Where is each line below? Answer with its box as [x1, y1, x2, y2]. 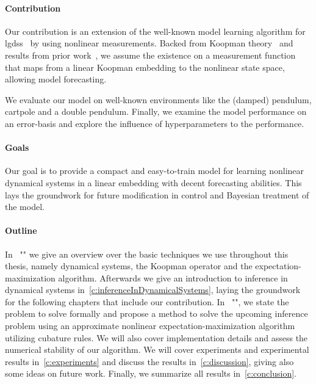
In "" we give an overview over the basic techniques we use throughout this [5, 247, 289, 260]
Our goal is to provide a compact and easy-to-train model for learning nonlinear [5, 164, 304, 177]
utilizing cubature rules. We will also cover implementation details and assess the [5, 331, 308, 344]
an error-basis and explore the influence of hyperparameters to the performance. [5, 117, 304, 129]
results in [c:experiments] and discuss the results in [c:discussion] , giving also [5, 355, 294, 368]
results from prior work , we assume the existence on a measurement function [5, 48, 296, 61]
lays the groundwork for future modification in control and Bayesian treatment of [5, 188, 309, 201]
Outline [5, 224, 37, 237]
